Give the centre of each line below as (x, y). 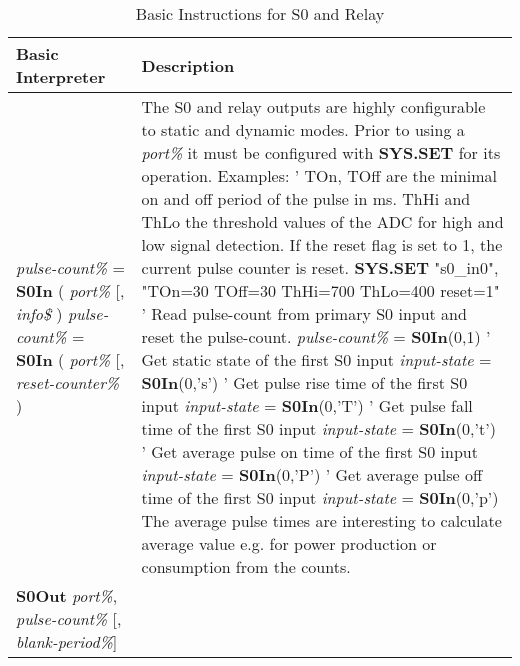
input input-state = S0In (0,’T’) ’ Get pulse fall (307, 405)
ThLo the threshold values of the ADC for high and (322, 221)
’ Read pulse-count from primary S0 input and (304, 313)
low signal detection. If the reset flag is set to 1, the (322, 244)
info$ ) (39, 313)
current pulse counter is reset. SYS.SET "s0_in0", (320, 267)
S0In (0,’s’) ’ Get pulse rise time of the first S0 (304, 382)
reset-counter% (68, 382)
